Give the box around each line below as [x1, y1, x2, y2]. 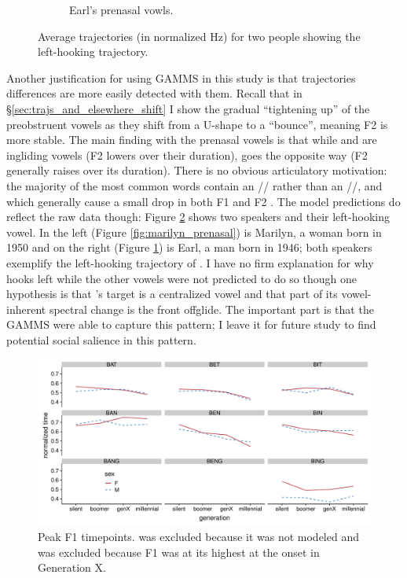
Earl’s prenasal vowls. [69, 2, 174, 17]
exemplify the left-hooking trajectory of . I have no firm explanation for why [6, 254, 374, 271]
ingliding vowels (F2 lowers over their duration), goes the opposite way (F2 [6, 146, 368, 163]
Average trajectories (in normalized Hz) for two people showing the [38, 28, 361, 44]
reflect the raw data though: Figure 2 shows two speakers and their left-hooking [6, 208, 390, 225]
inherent [6, 300, 46, 317]
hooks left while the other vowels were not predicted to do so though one [6, 270, 357, 286]
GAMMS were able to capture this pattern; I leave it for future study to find [6, 316, 376, 333]
